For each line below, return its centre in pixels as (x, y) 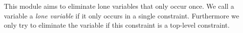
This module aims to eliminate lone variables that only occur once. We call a (119, 6)
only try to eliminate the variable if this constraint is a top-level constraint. (117, 25)
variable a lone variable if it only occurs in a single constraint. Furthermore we (122, 15)
